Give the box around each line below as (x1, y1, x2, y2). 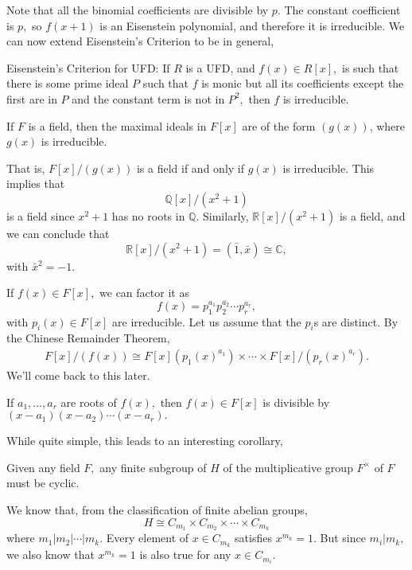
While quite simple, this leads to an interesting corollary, (6, 432, 283, 449)
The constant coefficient (284, 2, 401, 18)
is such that (341, 59, 399, 76)
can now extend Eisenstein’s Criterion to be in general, (6, 33, 274, 49)
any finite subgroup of (99, 459, 207, 475)
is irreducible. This (282, 159, 375, 176)
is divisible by (262, 393, 330, 410)
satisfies (235, 529, 272, 546)
